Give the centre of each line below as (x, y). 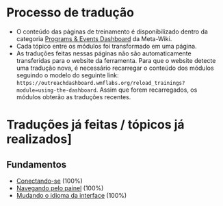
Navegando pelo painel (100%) (60, 188)
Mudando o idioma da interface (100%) (71, 195)
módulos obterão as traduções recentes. (74, 96)
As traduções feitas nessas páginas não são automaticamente (104, 53)
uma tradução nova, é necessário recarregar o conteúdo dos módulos (115, 68)
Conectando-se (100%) (49, 181)
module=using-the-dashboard (56, 90)
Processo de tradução (70, 13)
